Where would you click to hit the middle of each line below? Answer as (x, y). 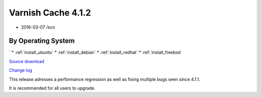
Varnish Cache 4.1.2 (50, 13)
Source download (27, 61)
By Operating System (42, 41)
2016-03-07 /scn (38, 27)
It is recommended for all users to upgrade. (52, 88)
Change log (21, 70)
